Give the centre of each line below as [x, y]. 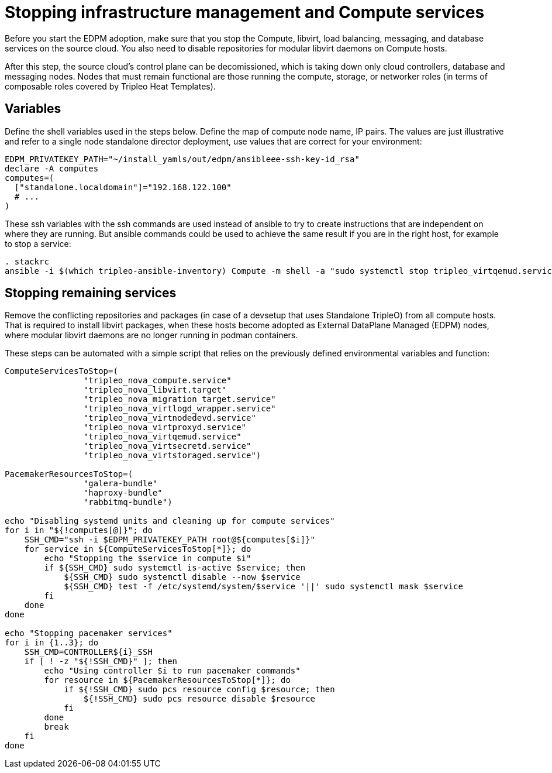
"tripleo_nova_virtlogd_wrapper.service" [180, 409]
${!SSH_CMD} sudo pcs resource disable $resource [199, 699]
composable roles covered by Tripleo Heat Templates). [110, 86]
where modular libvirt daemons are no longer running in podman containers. [151, 335]
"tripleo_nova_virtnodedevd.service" [170, 418]
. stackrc [27, 261]
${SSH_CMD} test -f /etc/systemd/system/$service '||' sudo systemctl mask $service [263, 587]
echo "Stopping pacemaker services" [89, 633]
